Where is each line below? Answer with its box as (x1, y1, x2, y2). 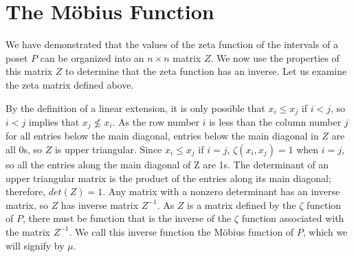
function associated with (241, 211, 344, 225)
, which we (302, 224, 348, 238)
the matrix (5, 224, 50, 238)
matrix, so (5, 197, 48, 212)
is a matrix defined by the (187, 197, 296, 212)
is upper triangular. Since (54, 142, 162, 156)
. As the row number (112, 114, 200, 128)
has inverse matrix (60, 197, 139, 212)
